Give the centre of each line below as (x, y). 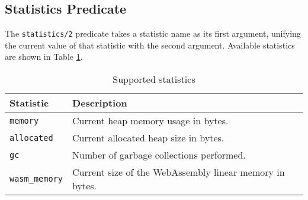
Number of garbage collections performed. (159, 155)
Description (100, 103)
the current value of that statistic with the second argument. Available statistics (150, 45)
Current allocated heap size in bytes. (148, 138)
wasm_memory (36, 179)
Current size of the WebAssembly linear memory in (179, 172)
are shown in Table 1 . (44, 57)
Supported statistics (154, 79)
